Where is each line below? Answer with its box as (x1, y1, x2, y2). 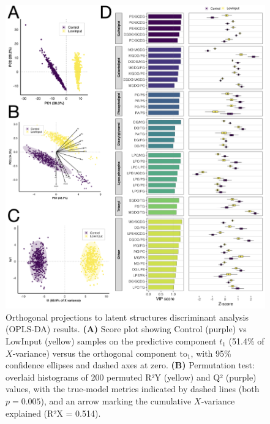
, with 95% (190, 346, 231, 359)
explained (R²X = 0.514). (6, 406, 101, 419)
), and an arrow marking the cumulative (40, 394, 192, 407)
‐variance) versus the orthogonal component (12, 346, 177, 359)
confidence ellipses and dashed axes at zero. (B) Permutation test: (6, 359, 255, 371)
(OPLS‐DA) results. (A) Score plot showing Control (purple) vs (6, 322, 247, 335)
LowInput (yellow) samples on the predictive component (6, 334, 217, 347)
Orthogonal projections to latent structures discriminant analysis (6, 310, 249, 323)
